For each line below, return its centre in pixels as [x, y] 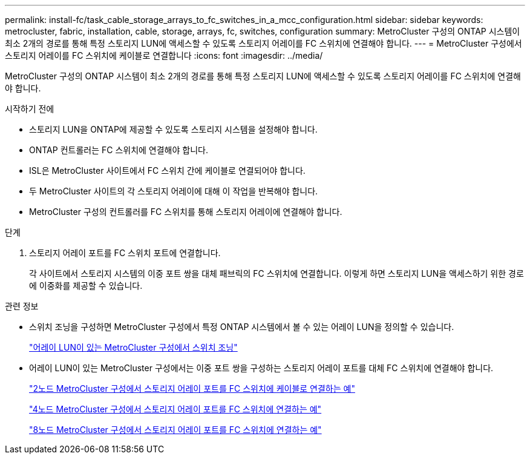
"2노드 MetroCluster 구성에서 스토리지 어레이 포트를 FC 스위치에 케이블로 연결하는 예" [192, 388]
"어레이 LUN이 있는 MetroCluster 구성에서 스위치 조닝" [133, 347]
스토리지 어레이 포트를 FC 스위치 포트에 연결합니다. [125, 253]
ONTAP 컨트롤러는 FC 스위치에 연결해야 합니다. [119, 150]
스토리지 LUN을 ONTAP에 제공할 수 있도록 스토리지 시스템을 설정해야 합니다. [173, 129]
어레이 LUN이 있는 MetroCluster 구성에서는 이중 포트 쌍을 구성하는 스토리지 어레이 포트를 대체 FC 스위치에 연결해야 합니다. [261, 368]
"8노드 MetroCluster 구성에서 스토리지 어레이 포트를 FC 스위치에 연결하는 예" [175, 430]
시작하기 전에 [30, 109]
